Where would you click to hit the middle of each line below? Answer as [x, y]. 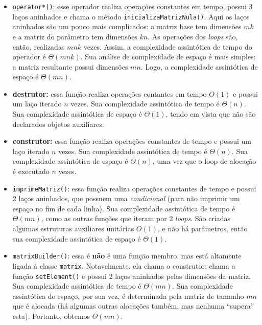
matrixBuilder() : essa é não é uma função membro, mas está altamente [127, 256]
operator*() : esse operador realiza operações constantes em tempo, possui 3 [133, 6]
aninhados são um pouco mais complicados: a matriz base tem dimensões [127, 26]
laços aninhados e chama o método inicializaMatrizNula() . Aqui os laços [131, 16]
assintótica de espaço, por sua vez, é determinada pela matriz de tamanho [128, 296]
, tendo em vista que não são [211, 114]
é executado [31, 171]
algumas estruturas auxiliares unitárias [73, 229]
